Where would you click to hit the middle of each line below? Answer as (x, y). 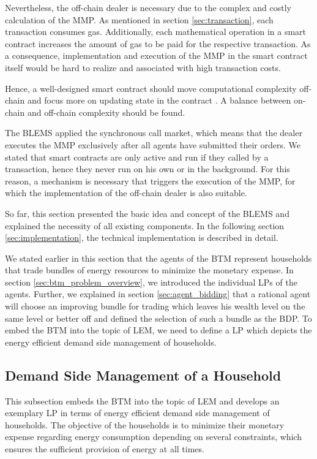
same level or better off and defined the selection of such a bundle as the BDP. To (158, 318)
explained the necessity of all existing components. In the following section (145, 225)
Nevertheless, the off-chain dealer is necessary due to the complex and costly (148, 7)
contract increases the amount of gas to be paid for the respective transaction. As (158, 43)
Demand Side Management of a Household (143, 375)
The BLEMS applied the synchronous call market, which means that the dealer (154, 133)
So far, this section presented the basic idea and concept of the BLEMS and (147, 213)
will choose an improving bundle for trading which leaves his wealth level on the (155, 306)
